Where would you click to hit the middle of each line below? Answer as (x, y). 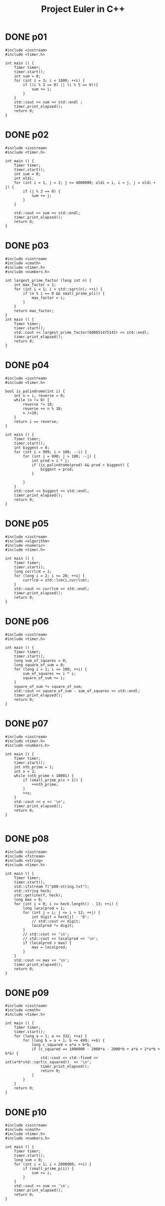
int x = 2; (25, 771)
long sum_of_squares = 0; (41, 660)
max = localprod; (49, 947)
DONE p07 (27, 723)
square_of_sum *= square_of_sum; (48, 686)
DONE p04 (27, 365)
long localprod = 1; (44, 908)
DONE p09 (27, 993)
